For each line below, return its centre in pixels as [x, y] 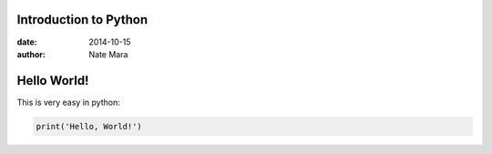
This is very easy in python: [68, 102]
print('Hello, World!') [89, 126]
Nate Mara [108, 54]
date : [27, 42]
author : [31, 54]
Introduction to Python [82, 20]
